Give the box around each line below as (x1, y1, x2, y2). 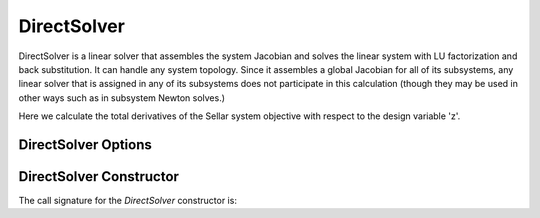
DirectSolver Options (18, 136, 152, 153)
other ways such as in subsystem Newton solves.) (18, 91, 225, 104)
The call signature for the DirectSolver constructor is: (18, 195, 237, 207)
